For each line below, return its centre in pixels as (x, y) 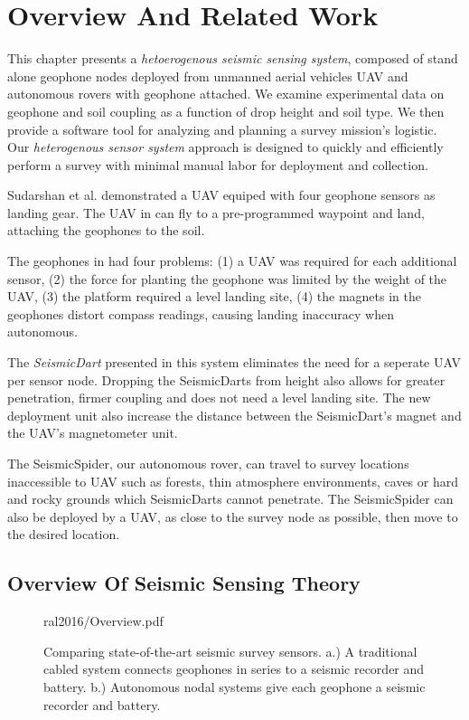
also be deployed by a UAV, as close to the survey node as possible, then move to (233, 516)
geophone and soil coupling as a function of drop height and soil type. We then (226, 111)
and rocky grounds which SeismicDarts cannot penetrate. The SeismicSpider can (230, 499)
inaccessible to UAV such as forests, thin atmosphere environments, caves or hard (233, 481)
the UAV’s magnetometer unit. (93, 433)
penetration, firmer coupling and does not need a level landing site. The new (219, 398)
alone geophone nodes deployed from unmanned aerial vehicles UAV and (208, 76)
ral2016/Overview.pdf (103, 621)
